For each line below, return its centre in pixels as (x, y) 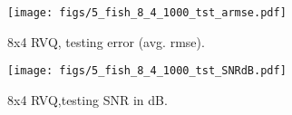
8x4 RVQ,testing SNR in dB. (88, 99)
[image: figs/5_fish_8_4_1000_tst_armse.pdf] (147, 13)
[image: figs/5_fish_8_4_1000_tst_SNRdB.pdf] (147, 71)
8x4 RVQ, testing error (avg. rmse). (106, 41)
